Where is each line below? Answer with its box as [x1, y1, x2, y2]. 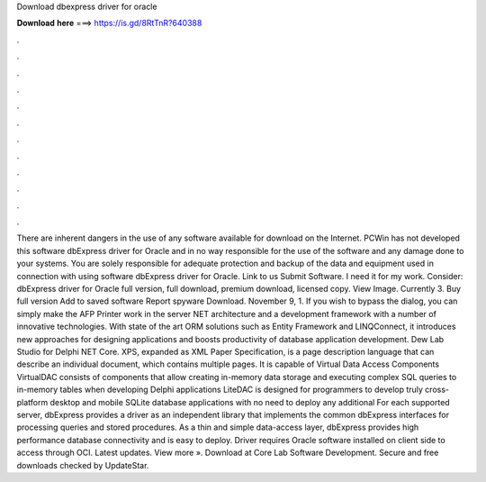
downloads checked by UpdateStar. [16, 459, 149, 470]
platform [16, 396, 49, 407]
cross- [424, 384, 450, 396]
